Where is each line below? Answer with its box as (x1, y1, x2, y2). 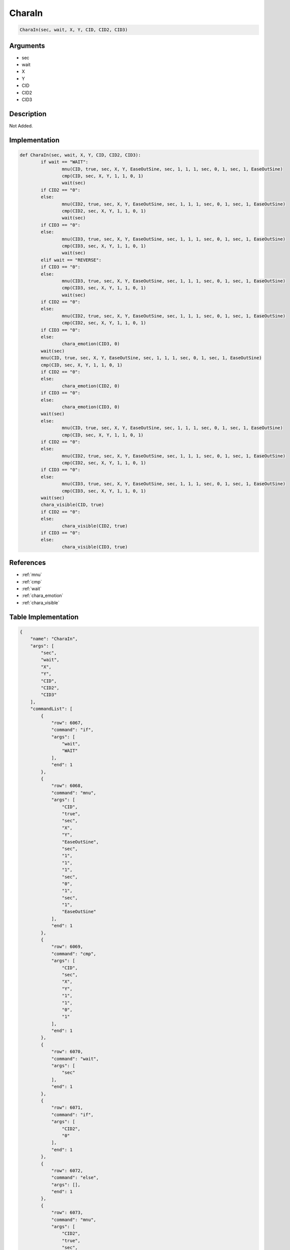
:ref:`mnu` (21, 571, 42, 577)
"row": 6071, (51, 1105, 83, 1110)
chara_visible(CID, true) (40, 502, 104, 507)
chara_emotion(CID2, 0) (61, 383, 120, 388)
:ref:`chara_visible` (21, 599, 60, 605)
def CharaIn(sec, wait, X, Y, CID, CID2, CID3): (19, 152, 141, 157)
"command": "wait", (51, 1055, 99, 1061)
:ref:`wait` (21, 585, 42, 592)
